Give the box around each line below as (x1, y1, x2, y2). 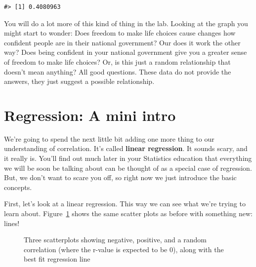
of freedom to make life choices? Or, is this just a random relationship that (4, 56, 231, 67)
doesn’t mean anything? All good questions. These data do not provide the (4, 66, 231, 76)
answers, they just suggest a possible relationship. (4, 76, 155, 86)
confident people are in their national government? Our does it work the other (4, 37, 241, 47)
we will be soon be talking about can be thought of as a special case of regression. (4, 162, 252, 173)
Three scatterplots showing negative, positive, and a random (24, 234, 207, 245)
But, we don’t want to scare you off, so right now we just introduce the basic (4, 172, 237, 183)
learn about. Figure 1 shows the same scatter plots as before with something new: (4, 208, 253, 219)
